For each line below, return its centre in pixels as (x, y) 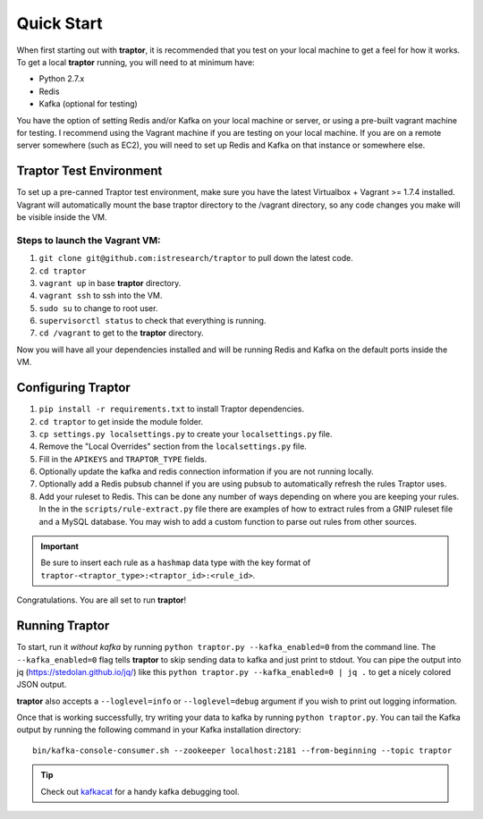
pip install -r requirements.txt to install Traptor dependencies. (172, 409)
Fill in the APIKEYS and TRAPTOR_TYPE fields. (123, 459)
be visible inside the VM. (62, 217)
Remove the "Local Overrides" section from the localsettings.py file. (173, 446)
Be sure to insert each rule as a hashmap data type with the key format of (176, 562)
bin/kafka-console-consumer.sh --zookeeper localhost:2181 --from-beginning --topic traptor (242, 750)
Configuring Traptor (74, 388)
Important (60, 546)
